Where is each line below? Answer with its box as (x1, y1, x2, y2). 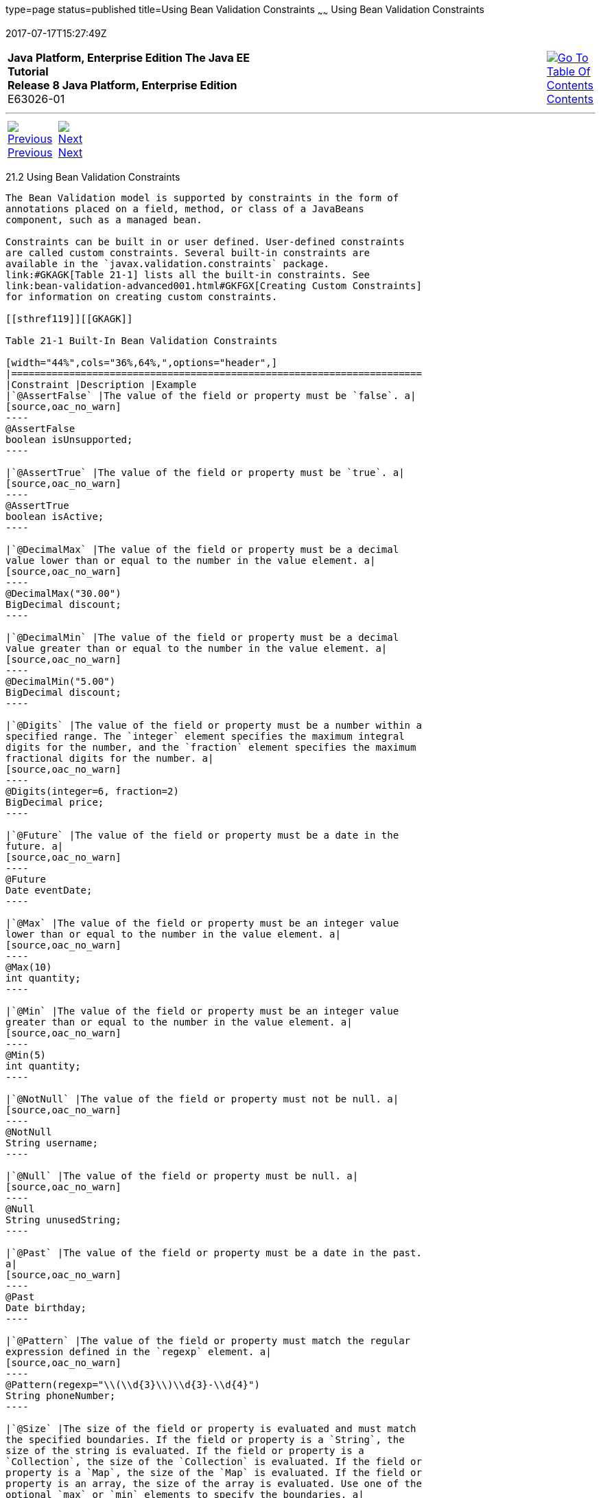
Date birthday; (5, 1302, 87, 1313)
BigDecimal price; (5, 796, 104, 808)
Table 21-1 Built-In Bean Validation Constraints (5, 334, 278, 346)
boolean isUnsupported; (5, 433, 133, 445)
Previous (8, 145, 53, 159)
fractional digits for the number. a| (5, 752, 214, 764)
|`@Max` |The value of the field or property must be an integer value (5, 917, 399, 929)
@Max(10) (5, 961, 52, 973)
